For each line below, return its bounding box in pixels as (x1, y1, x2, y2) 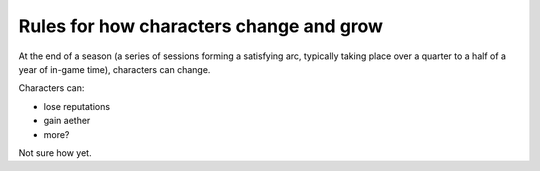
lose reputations (43, 100, 110, 112)
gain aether (43, 115, 91, 127)
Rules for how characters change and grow (18, 15, 384, 37)
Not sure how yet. (18, 146, 92, 159)
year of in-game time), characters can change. (18, 63, 211, 75)
